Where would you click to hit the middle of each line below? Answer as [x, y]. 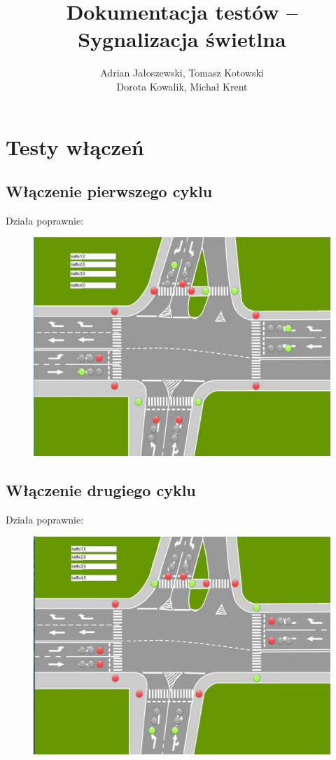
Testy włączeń [75, 146]
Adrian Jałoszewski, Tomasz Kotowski [182, 73]
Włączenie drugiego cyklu [101, 489]
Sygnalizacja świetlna [182, 39]
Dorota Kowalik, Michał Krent [182, 86]
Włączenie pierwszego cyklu [109, 191]
